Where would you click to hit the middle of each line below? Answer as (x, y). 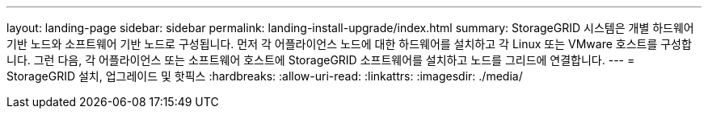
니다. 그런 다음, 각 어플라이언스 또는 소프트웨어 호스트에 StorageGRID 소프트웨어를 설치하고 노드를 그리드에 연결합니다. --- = (321, 60)
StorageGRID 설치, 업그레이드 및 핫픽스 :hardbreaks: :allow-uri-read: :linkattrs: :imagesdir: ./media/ (265, 76)
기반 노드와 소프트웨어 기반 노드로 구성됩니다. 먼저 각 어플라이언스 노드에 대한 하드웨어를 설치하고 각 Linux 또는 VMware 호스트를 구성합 (349, 44)
